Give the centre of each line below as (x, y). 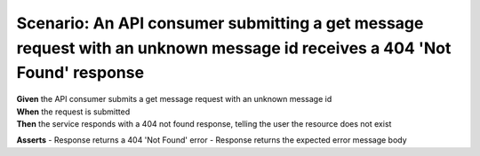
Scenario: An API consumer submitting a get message (220, 23)
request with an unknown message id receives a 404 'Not (234, 48)
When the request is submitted (73, 112)
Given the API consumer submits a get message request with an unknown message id (174, 99)
